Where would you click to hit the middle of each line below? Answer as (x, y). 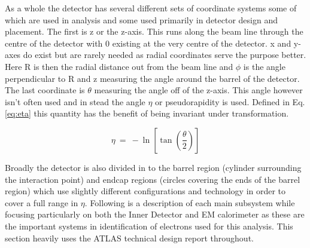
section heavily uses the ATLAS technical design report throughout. (129, 238)
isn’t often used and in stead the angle (75, 101)
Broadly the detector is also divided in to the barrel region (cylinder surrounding (153, 167)
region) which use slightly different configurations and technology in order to (145, 191)
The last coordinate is (45, 90)
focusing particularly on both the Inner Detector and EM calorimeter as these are (155, 214)
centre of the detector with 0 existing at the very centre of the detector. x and (148, 43)
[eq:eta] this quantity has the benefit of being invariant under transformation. (147, 113)
